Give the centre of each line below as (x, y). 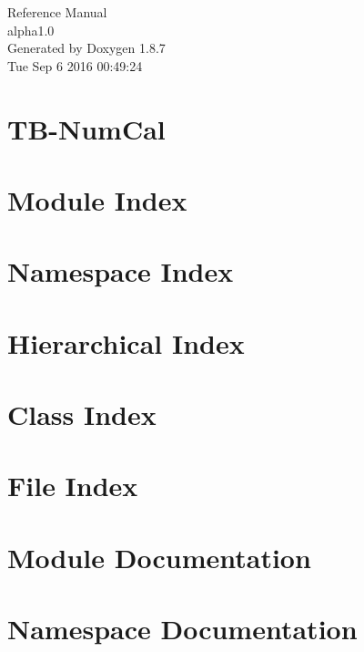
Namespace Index (121, 271)
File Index (73, 486)
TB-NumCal (86, 128)
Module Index (97, 199)
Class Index (82, 414)
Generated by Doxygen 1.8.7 (86, 48)
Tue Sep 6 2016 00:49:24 (75, 65)
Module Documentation (159, 557)
